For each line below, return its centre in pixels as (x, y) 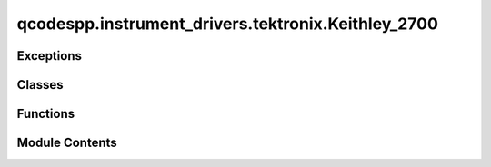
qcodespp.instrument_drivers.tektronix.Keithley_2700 (227, 24)
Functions (46, 114)
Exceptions (49, 56)
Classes (40, 85)
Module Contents (67, 143)
